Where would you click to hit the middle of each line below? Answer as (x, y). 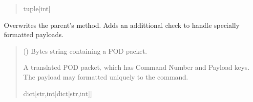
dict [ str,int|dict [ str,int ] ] (58, 93)
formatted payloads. (34, 34)
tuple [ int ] (37, 8)
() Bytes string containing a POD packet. (85, 51)
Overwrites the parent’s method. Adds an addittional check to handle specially (122, 25)
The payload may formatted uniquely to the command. (106, 76)
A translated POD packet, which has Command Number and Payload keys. (136, 67)
